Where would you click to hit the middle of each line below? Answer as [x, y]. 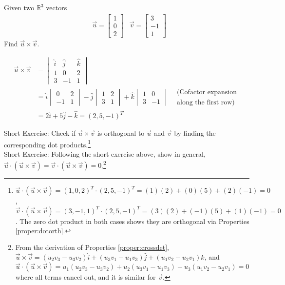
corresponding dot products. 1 [47, 143]
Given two [19, 7]
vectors [57, 7]
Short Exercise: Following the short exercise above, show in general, [105, 154]
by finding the [195, 133]
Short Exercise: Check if [40, 133]
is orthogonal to [121, 133]
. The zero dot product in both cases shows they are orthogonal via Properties [132, 221]
